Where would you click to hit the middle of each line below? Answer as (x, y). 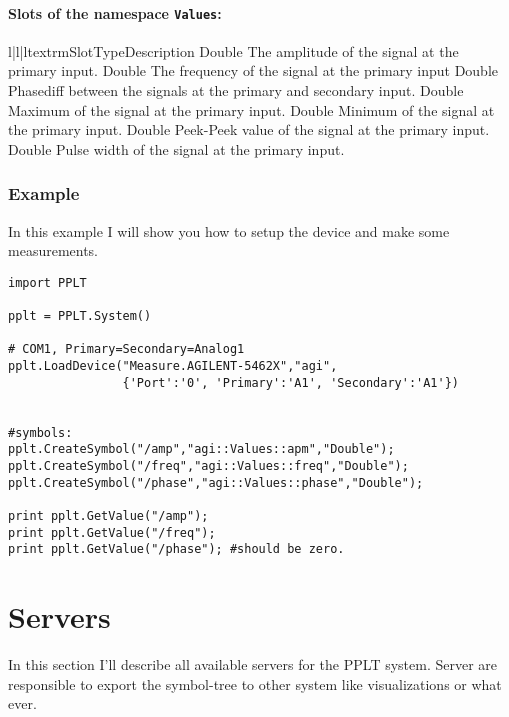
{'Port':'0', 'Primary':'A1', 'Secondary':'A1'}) (291, 382)
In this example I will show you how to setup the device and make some (229, 230)
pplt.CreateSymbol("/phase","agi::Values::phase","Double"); (216, 482)
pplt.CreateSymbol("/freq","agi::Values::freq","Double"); (208, 466)
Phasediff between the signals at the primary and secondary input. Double (236, 90)
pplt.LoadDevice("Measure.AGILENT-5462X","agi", (173, 366)
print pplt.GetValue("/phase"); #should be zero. (176, 549)
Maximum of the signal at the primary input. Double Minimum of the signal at (251, 109)
